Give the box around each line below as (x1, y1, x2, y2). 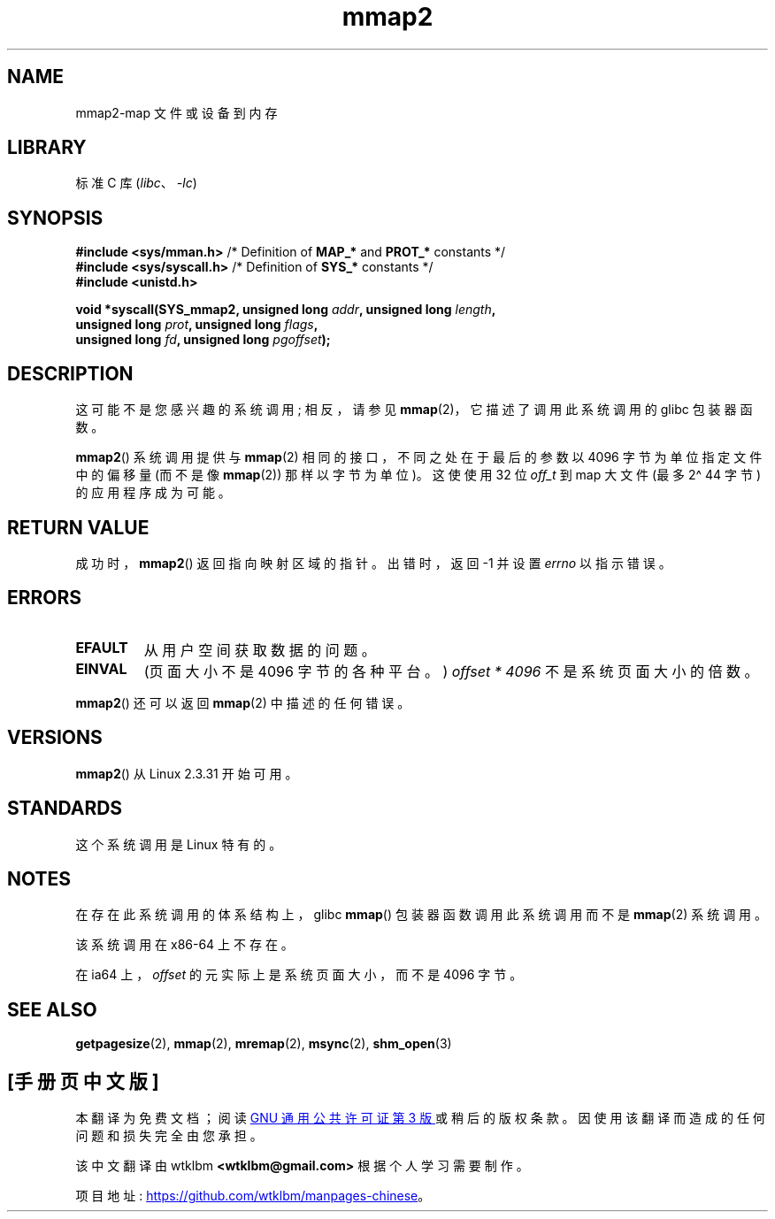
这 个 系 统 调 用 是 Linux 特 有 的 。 (75, 836, 282, 852)
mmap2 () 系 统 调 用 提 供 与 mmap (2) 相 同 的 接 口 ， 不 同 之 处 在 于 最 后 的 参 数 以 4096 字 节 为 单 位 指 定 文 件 (75, 449, 763, 465)
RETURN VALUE (7, 516, 150, 539)
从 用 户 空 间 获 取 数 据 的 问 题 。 (143, 640, 376, 659)
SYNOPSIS (7, 206, 104, 229)
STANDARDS (7, 797, 123, 820)
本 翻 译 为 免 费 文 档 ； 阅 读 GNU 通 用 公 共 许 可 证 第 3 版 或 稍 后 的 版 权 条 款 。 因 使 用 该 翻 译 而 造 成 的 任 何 (75, 1110, 765, 1126)
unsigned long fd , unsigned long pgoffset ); (75, 332, 331, 348)
